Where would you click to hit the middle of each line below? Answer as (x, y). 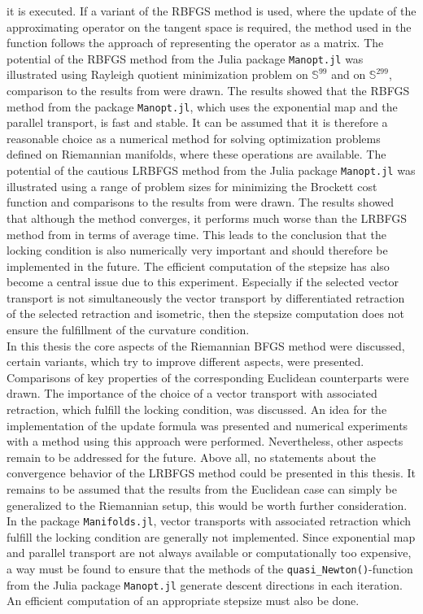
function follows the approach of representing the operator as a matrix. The (195, 43)
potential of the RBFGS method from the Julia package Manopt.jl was (185, 58)
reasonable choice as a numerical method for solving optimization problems (194, 138)
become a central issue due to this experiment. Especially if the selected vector (203, 282)
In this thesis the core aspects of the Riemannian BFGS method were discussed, (206, 345)
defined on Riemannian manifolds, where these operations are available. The (196, 154)
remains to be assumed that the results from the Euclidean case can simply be (202, 489)
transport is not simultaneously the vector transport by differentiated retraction (206, 297)
